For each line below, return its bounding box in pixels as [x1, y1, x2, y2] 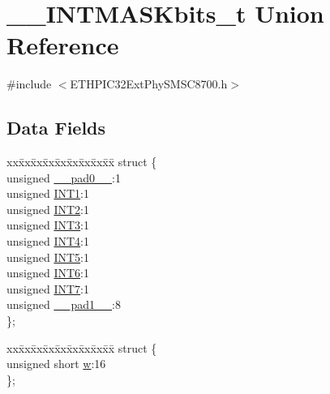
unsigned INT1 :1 [6, 185, 89, 202]
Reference [6, 28, 119, 62]
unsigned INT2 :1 [6, 200, 89, 217]
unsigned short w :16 [6, 355, 106, 372]
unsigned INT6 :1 [6, 264, 89, 281]
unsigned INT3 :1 [6, 216, 89, 233]
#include [6, 75, 52, 92]
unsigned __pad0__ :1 [6, 169, 121, 186]
